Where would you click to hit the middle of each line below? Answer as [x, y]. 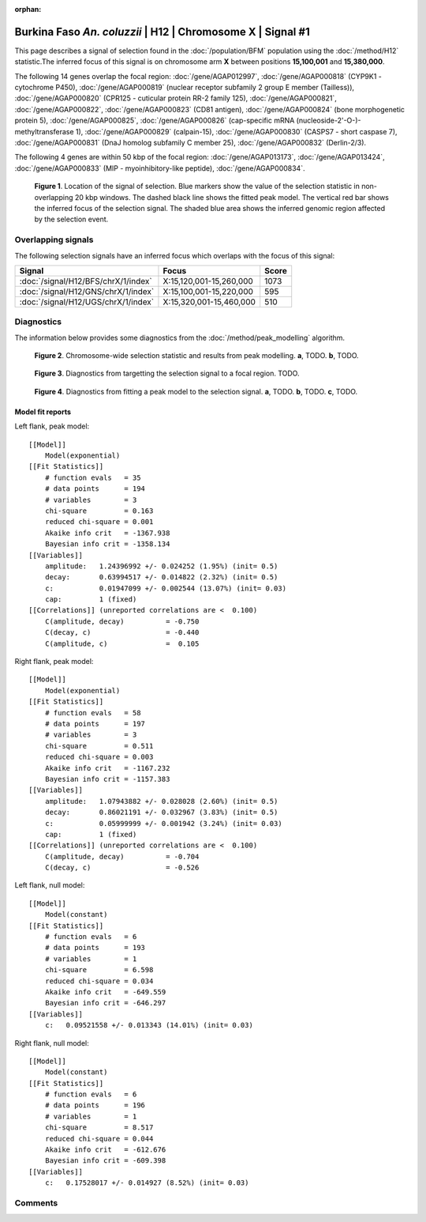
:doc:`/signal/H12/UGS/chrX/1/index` [86, 302]
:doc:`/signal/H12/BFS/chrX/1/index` [86, 281]
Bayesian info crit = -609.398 [105, 1161]
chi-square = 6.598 [99, 970]
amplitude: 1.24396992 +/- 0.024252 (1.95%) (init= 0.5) [161, 566]
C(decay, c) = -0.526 [122, 868]
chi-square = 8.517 [99, 1128]
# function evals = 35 [93, 477]
